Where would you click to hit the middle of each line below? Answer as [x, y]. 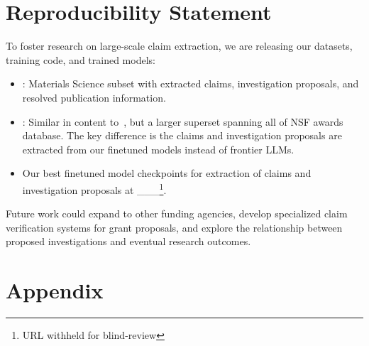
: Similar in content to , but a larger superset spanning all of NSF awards [183, 121]
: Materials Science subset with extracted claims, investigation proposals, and [191, 83]
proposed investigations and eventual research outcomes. [128, 241]
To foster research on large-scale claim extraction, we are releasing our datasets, [179, 46]
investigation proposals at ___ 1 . [94, 188]
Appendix [55, 290]
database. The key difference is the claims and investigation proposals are [182, 135]
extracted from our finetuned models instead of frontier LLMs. [158, 149]
